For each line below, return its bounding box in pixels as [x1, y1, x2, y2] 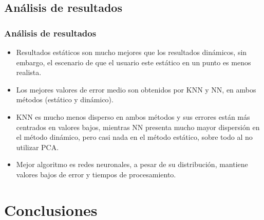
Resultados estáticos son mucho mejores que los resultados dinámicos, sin [16, 47, 247, 57]
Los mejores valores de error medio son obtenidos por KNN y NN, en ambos [16, 84, 256, 95]
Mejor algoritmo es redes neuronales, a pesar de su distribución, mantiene [16, 159, 248, 170]
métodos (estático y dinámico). [16, 94, 114, 105]
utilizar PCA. [16, 141, 59, 152]
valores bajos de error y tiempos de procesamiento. [16, 169, 176, 179]
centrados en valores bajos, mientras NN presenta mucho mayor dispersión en [16, 121, 260, 132]
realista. [16, 67, 42, 78]
